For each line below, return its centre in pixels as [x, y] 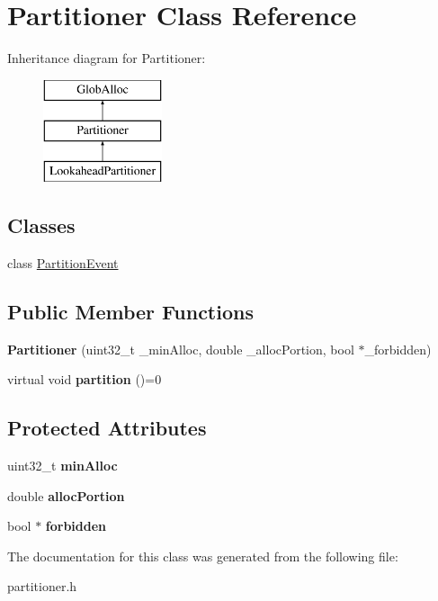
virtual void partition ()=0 [85, 379]
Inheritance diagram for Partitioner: [107, 58]
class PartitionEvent [63, 262]
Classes [41, 225]
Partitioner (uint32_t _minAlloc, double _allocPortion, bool [181, 349]
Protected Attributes [107, 428]
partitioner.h [42, 586]
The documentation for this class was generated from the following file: [203, 556]
